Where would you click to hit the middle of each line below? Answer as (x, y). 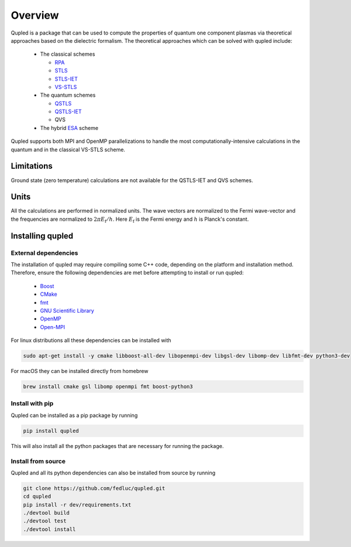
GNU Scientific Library (67, 310)
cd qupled (37, 497)
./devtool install (49, 529)
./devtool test (45, 521)
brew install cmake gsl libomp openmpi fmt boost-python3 (108, 387)
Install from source (38, 461)
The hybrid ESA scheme (69, 128)
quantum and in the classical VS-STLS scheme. (68, 149)
